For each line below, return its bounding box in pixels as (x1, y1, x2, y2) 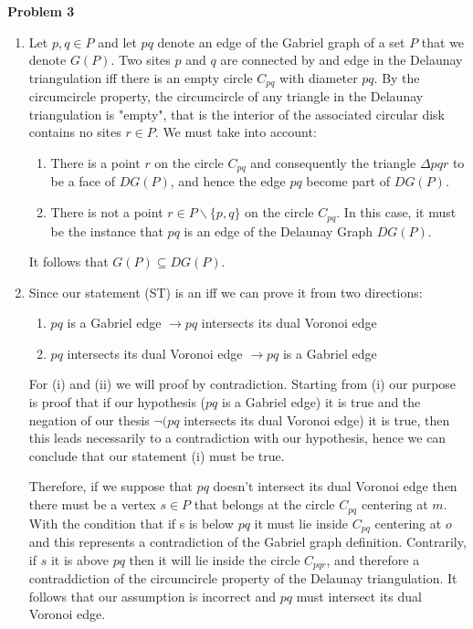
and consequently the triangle (250, 153, 416, 173)
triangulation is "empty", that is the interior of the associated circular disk (28, 104, 445, 123)
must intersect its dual (296, 586, 422, 605)
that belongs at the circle (194, 495, 335, 514)
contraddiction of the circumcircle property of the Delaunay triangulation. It (28, 569, 457, 587)
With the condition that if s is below (28, 513, 234, 532)
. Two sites (110, 50, 171, 69)
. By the (373, 68, 420, 87)
